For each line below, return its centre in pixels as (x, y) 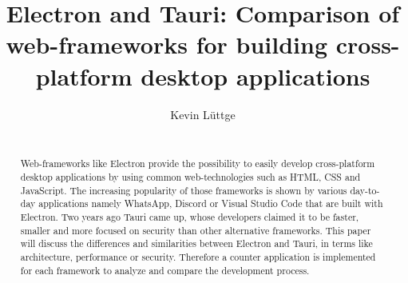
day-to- (365, 190)
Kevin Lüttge (203, 114)
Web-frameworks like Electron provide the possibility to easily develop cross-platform (198, 163)
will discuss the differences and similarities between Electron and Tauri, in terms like (196, 243)
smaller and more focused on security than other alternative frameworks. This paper (196, 230)
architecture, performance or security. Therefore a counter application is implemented (198, 257)
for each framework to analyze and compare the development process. (165, 270)
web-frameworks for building (167, 44)
